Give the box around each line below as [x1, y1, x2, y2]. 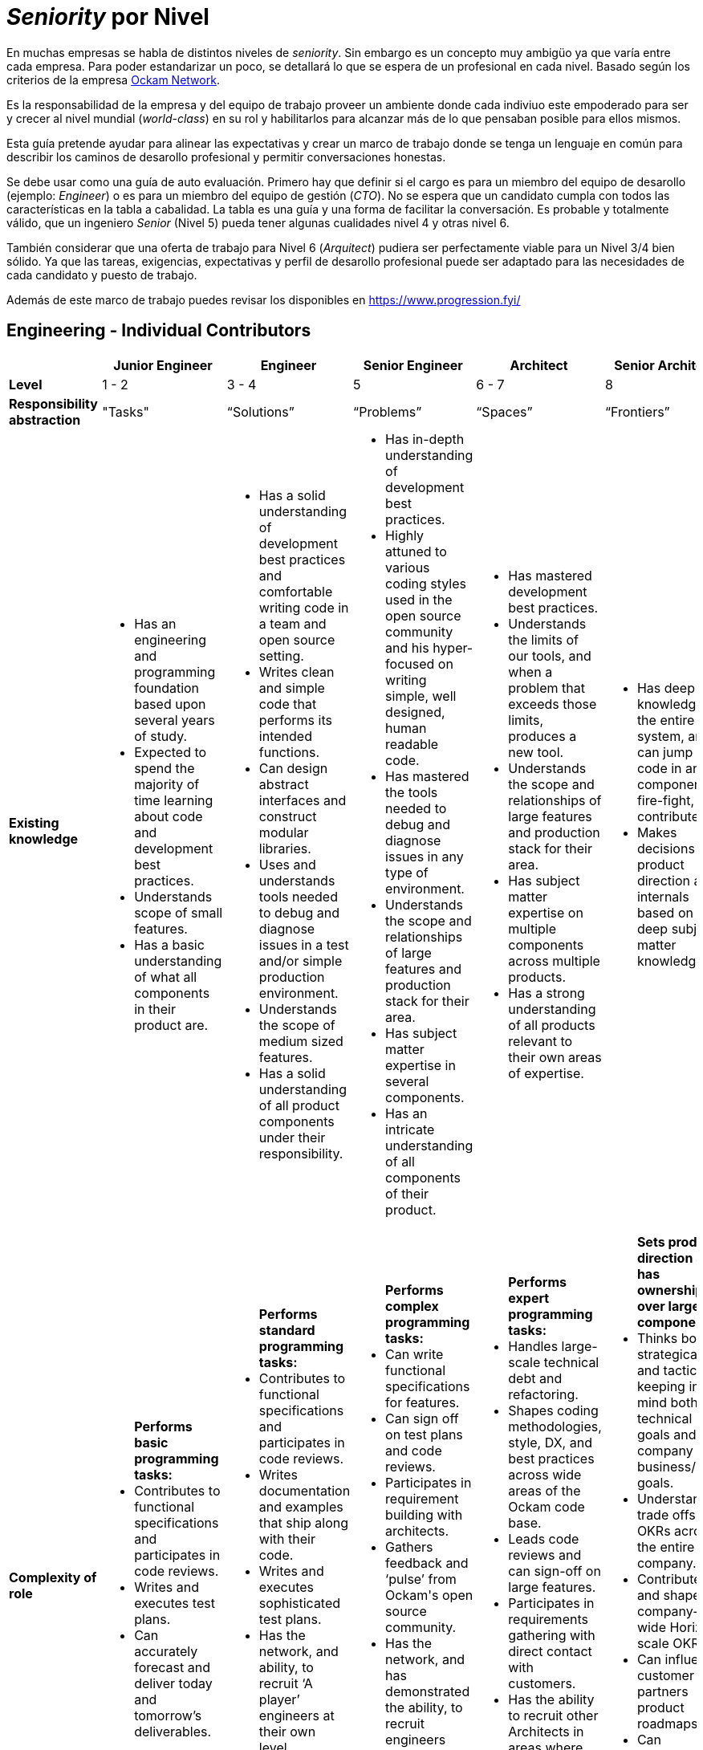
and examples [258, 1498, 343, 1515]
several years [134, 711, 215, 728]
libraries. [258, 840, 311, 857]
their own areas [508, 1048, 602, 1065]
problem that [508, 679, 585, 696]
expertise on [508, 904, 583, 921]
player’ [258, 1691, 300, 1707]
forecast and [134, 1658, 210, 1675]
